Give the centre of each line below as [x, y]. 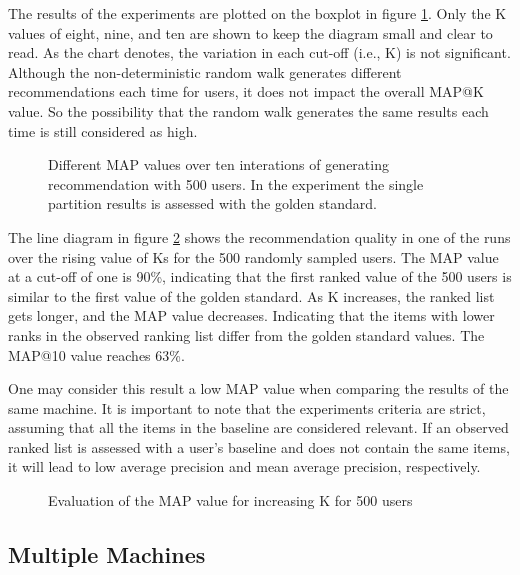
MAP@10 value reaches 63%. [96, 354]
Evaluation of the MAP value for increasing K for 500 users [230, 500]
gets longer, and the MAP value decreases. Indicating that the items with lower [251, 315]
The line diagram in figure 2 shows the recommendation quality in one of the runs [259, 236]
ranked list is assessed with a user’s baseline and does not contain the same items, [259, 446]
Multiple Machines [107, 554]
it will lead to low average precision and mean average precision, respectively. [244, 466]
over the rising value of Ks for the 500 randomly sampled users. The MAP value [253, 256]
